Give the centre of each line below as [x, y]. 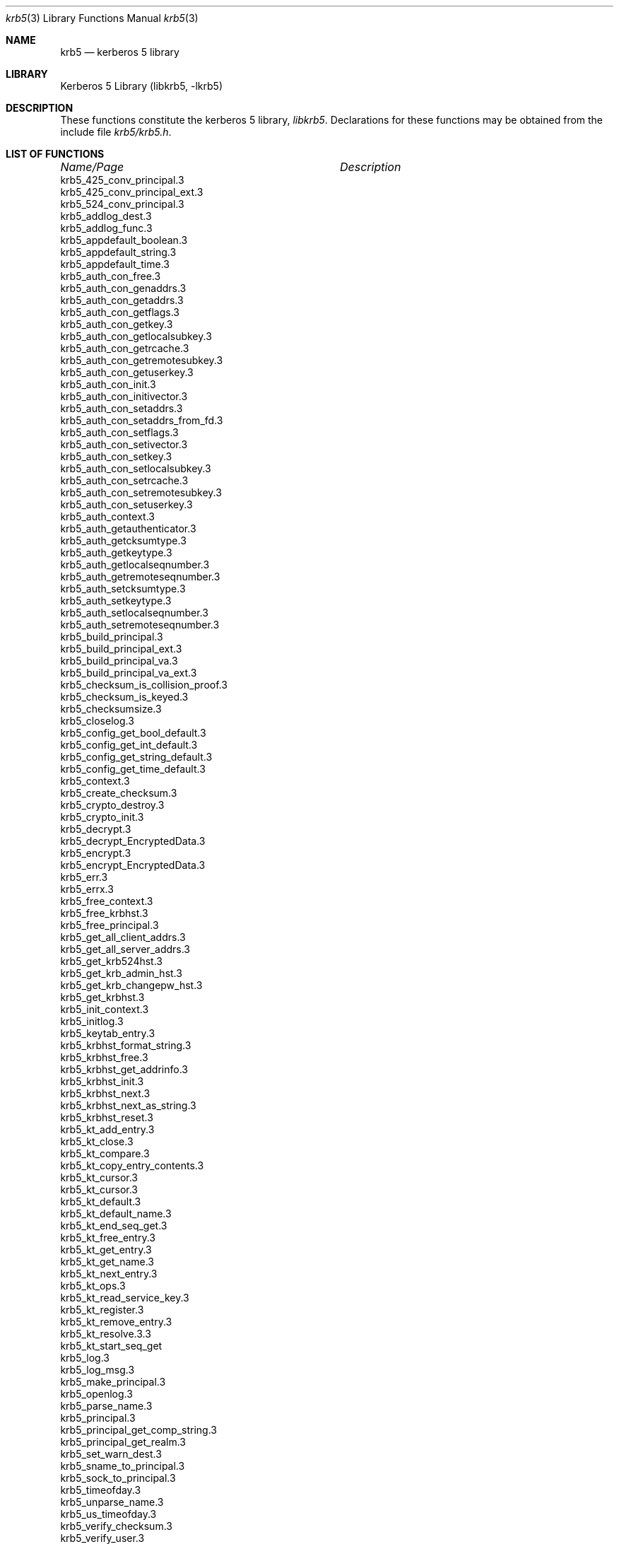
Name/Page [92, 167]
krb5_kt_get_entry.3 [106, 1250]
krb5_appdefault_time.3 [115, 264]
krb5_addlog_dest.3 [106, 216]
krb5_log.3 [85, 1358]
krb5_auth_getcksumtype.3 [123, 540]
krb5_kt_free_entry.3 [108, 1238]
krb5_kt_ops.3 [93, 1286]
